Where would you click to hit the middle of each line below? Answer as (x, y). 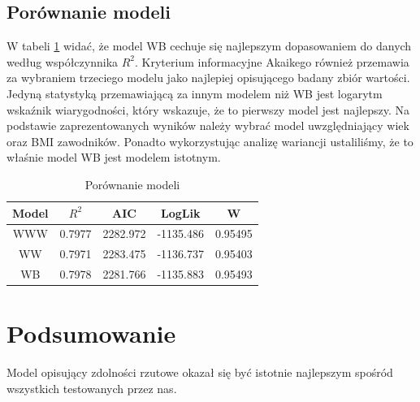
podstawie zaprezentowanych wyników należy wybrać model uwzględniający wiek (208, 125)
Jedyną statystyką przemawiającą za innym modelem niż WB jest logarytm (195, 93)
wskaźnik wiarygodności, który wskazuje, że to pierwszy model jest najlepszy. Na (208, 109)
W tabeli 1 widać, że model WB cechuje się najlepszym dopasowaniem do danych (209, 46)
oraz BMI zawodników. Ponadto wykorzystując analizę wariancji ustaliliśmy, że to (210, 141)
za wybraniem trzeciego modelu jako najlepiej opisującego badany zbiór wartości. (208, 78)
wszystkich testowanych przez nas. (92, 388)
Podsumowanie (91, 333)
